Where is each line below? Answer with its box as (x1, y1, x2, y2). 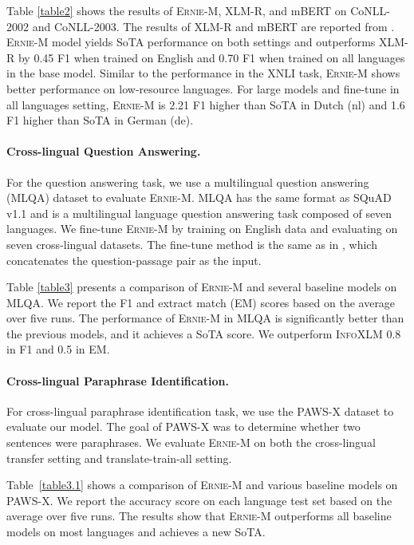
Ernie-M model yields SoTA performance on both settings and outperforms (6, 34, 376, 50)
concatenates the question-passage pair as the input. (6, 251, 262, 268)
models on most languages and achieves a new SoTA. (6, 523, 266, 540)
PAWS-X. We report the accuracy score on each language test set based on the (6, 492, 392, 508)
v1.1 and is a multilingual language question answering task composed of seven (6, 204, 392, 221)
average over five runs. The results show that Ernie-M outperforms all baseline (6, 507, 392, 524)
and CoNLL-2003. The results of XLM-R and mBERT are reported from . (32, 18, 395, 34)
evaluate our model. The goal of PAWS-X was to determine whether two (6, 418, 361, 435)
